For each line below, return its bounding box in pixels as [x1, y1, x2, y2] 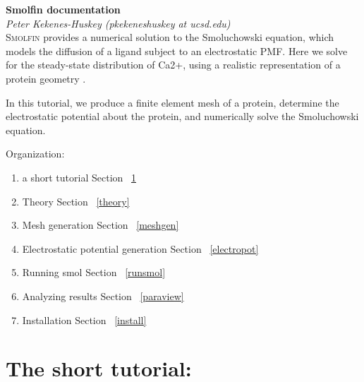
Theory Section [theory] [22, 193, 130, 208]
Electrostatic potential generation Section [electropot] [22, 241, 259, 256]
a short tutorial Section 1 [22, 169, 136, 184]
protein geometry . [6, 71, 86, 85]
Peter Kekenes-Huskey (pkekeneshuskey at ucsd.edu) [6, 16, 231, 30]
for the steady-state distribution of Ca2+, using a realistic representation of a [6, 57, 341, 72]
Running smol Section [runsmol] [22, 265, 166, 280]
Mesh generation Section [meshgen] [22, 217, 179, 232]
